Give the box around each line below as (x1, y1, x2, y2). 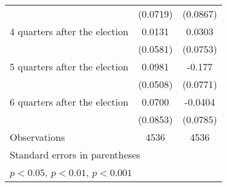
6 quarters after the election (10, 95, 128, 109)
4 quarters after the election (10, 24, 128, 38)
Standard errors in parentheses (10, 148, 141, 161)
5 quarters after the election (10, 59, 128, 73)
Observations (10, 130, 65, 144)
